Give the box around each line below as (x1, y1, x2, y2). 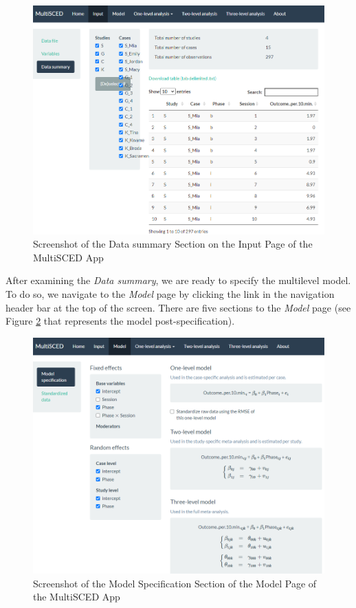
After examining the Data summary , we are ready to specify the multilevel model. (5, 273, 351, 287)
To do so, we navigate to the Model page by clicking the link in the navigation (5, 286, 335, 301)
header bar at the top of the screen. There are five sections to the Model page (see (5, 300, 351, 314)
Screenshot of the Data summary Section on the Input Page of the (33, 237, 313, 251)
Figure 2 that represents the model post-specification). (5, 314, 235, 328)
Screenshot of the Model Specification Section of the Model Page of (33, 576, 317, 590)
